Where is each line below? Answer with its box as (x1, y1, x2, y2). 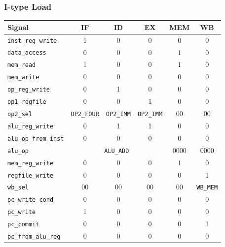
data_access (7, 49, 46, 57)
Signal (7, 22, 29, 32)
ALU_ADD (104, 147, 129, 154)
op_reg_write (7, 86, 50, 93)
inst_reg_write (7, 37, 57, 44)
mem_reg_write (7, 159, 54, 167)
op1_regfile (7, 98, 46, 106)
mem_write (7, 74, 39, 81)
